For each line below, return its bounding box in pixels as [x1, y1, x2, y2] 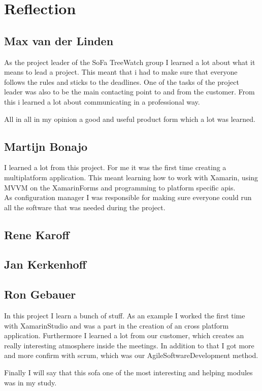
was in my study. [4, 377, 57, 387]
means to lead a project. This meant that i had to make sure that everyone [4, 67, 238, 77]
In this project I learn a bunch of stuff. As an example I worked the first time [4, 310, 245, 321]
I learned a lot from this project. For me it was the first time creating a [4, 162, 226, 173]
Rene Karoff [4, 226, 70, 242]
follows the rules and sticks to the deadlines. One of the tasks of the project [4, 76, 239, 87]
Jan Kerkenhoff [4, 256, 86, 272]
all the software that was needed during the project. [4, 202, 166, 212]
